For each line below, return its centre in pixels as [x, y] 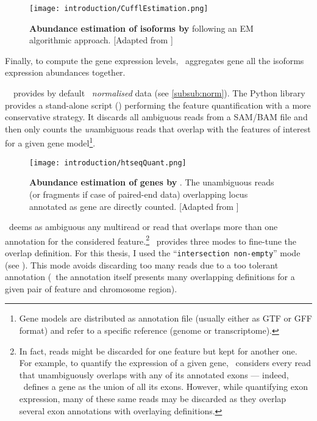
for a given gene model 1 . [50, 142]
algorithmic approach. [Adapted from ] [101, 40]
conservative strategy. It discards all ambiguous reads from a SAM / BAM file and [156, 117]
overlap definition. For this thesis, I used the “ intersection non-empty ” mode [153, 252]
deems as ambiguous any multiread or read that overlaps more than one [143, 227]
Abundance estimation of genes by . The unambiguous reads [152, 182]
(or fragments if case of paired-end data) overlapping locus [139, 194]
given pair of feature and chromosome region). [91, 288]
